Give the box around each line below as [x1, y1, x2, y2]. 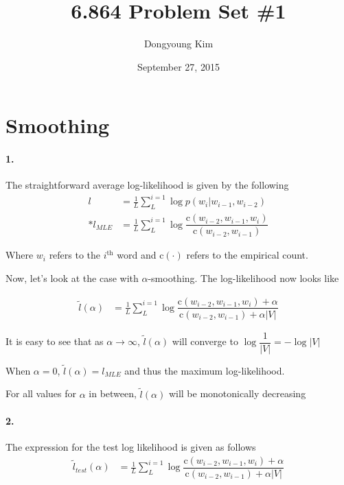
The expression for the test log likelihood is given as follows [5, 440, 256, 454]
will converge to [172, 334, 238, 348]
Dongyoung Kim [144, 36, 214, 51]
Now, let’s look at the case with [5, 270, 139, 285]
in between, [89, 386, 137, 401]
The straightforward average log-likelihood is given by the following [5, 178, 289, 192]
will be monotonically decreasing [168, 386, 306, 401]
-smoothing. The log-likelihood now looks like [148, 270, 339, 285]
